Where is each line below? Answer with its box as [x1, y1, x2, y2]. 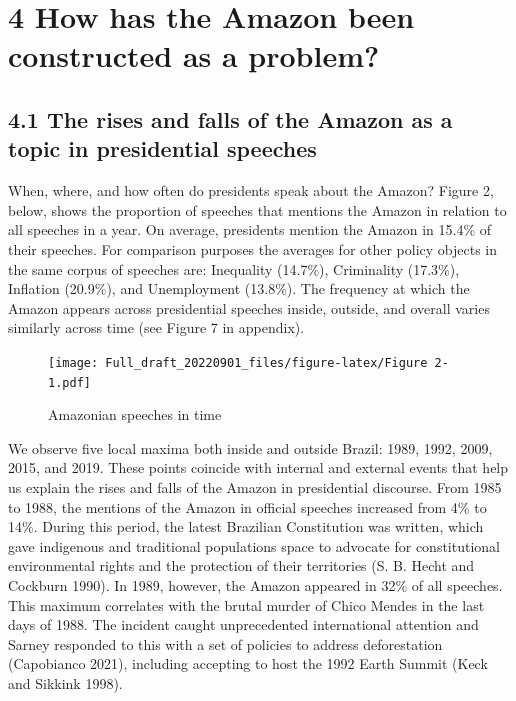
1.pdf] [48, 375, 91, 390]
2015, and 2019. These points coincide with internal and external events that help [8, 457, 509, 478]
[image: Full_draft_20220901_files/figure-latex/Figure [48, 355, 428, 370]
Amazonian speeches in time [48, 404, 222, 425]
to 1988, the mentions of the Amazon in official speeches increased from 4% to [8, 496, 487, 517]
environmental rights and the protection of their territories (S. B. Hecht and [8, 555, 475, 576]
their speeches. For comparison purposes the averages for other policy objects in [8, 238, 498, 259]
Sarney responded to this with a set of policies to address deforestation [8, 633, 443, 654]
